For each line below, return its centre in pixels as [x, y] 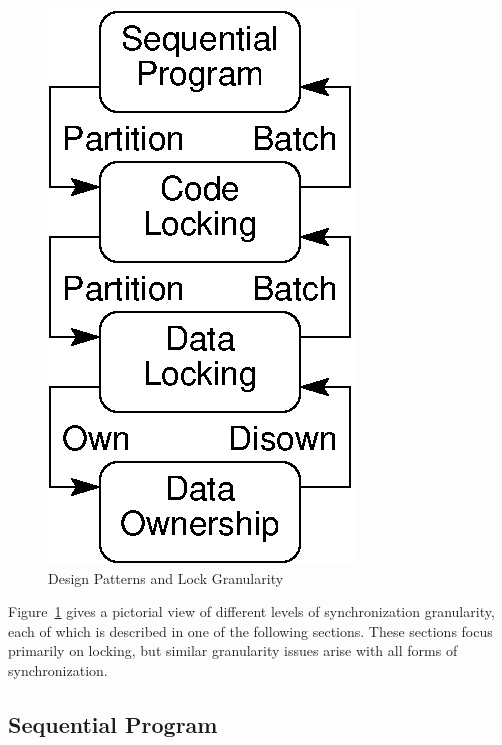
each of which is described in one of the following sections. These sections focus [250, 630]
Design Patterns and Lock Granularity [166, 577]
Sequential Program [113, 723]
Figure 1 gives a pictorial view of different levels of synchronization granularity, [251, 611]
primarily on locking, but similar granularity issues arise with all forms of [233, 650]
